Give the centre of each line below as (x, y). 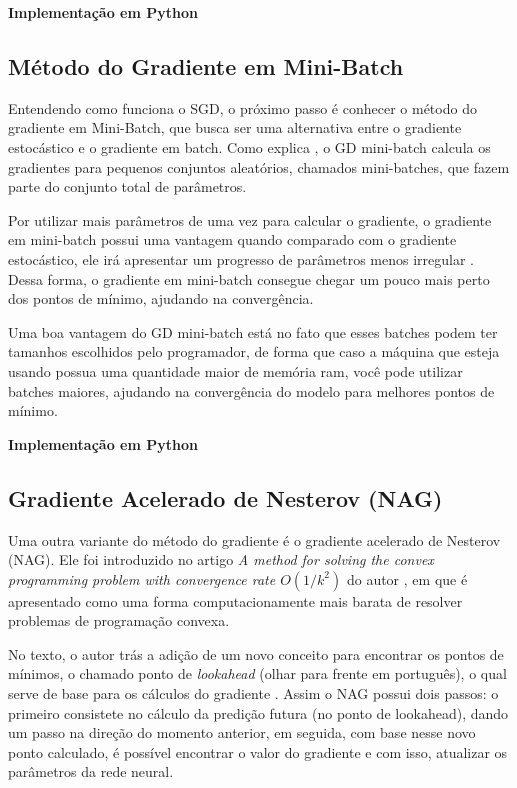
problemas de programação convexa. (119, 620)
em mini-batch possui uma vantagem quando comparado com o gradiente (232, 239)
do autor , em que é (407, 578)
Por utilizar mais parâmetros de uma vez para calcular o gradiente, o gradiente (250, 219)
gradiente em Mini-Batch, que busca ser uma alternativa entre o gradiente (235, 127)
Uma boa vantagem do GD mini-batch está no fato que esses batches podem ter (253, 331)
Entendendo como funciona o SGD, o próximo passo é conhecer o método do (242, 107)
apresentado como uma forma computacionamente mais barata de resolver (235, 600)
